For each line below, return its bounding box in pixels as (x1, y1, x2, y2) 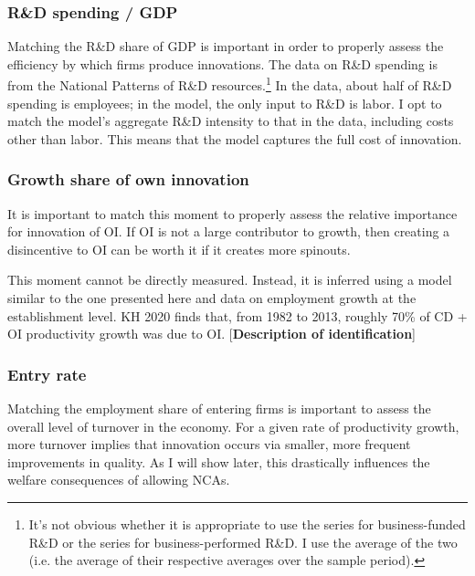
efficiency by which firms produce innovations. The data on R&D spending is (7, 54, 438, 73)
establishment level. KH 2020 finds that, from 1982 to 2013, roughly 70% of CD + (7, 306, 468, 325)
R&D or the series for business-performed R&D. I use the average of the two (28, 532, 458, 551)
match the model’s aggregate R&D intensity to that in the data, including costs (7, 111, 454, 131)
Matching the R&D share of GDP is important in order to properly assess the (7, 37, 444, 56)
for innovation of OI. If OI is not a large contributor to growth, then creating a (7, 222, 450, 241)
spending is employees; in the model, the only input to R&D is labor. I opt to (7, 93, 442, 112)
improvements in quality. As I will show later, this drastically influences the (7, 452, 430, 471)
